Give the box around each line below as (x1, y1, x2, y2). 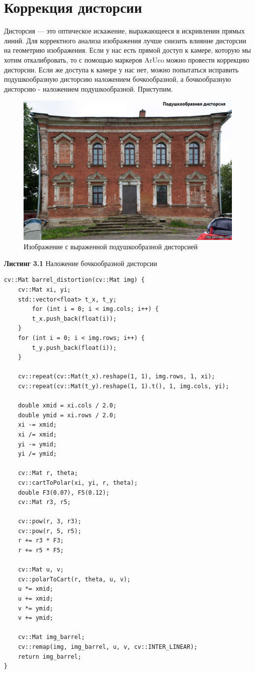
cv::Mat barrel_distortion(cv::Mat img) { (4, 276, 145, 284)
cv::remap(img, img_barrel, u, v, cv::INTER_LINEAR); (18, 643, 198, 651)
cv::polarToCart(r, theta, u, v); (18, 575, 131, 583)
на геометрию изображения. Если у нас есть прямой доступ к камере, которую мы (4, 45, 251, 55)
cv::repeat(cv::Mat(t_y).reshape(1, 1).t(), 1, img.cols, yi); (18, 382, 229, 390)
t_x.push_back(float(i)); (32, 315, 117, 322)
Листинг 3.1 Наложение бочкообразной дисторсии (4, 258, 157, 268)
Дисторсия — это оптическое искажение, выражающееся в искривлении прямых (4, 26, 245, 36)
